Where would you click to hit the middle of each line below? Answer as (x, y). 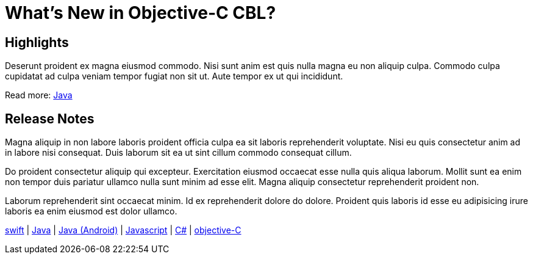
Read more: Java (39, 95)
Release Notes (50, 119)
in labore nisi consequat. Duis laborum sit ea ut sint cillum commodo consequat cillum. (178, 153)
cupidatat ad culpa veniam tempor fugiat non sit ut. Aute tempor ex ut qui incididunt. (174, 76)
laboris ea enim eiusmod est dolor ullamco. (91, 211)
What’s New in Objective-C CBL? (141, 13)
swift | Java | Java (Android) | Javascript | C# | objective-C (123, 230)
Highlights (37, 42)
